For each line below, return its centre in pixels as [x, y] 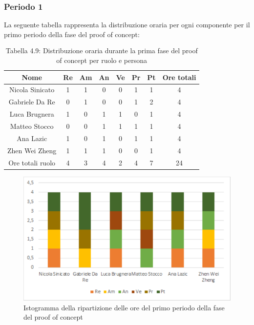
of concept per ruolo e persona [102, 60]
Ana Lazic [32, 138]
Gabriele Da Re [32, 102]
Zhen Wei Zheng [32, 150]
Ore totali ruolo [32, 162]
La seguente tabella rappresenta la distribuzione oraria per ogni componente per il [127, 25]
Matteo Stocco [32, 126]
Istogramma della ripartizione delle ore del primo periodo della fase [124, 307]
